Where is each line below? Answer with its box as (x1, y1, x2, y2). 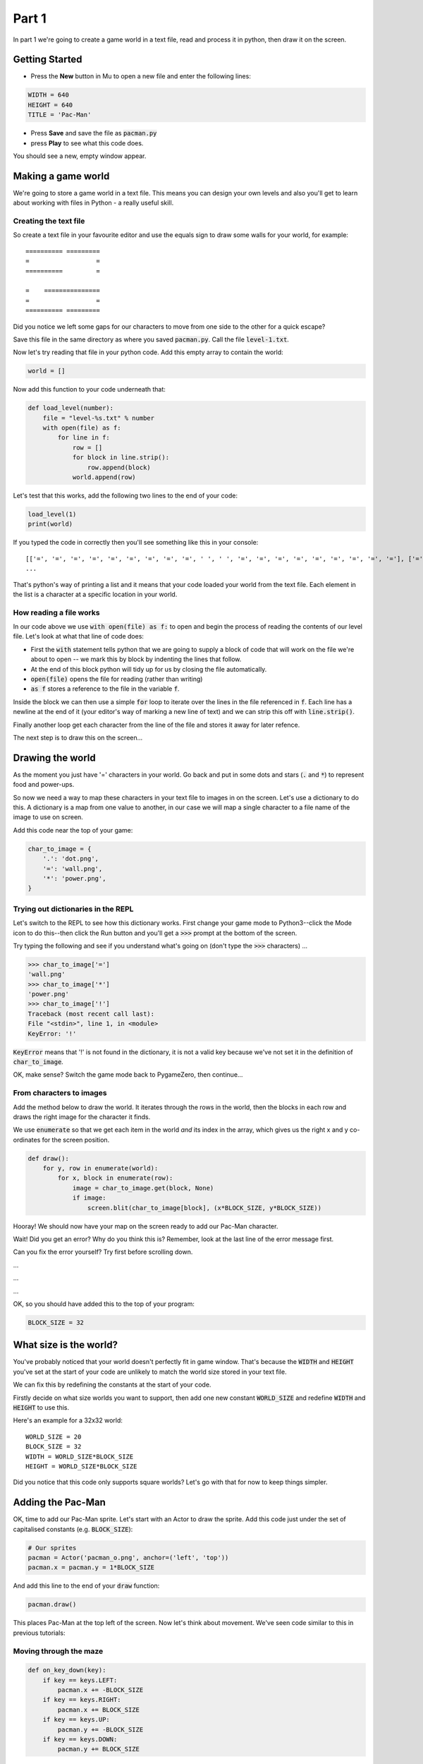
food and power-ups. (13, 780, 75, 789)
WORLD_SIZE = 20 (25, 1432, 82, 1441)
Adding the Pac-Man (13, 1497, 106, 1509)
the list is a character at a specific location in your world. (13, 590, 178, 598)
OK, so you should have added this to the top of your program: (13, 1299, 195, 1308)
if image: (72, 1194, 106, 1202)
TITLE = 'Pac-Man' (27, 111, 92, 119)
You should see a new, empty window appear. (13, 152, 147, 160)
